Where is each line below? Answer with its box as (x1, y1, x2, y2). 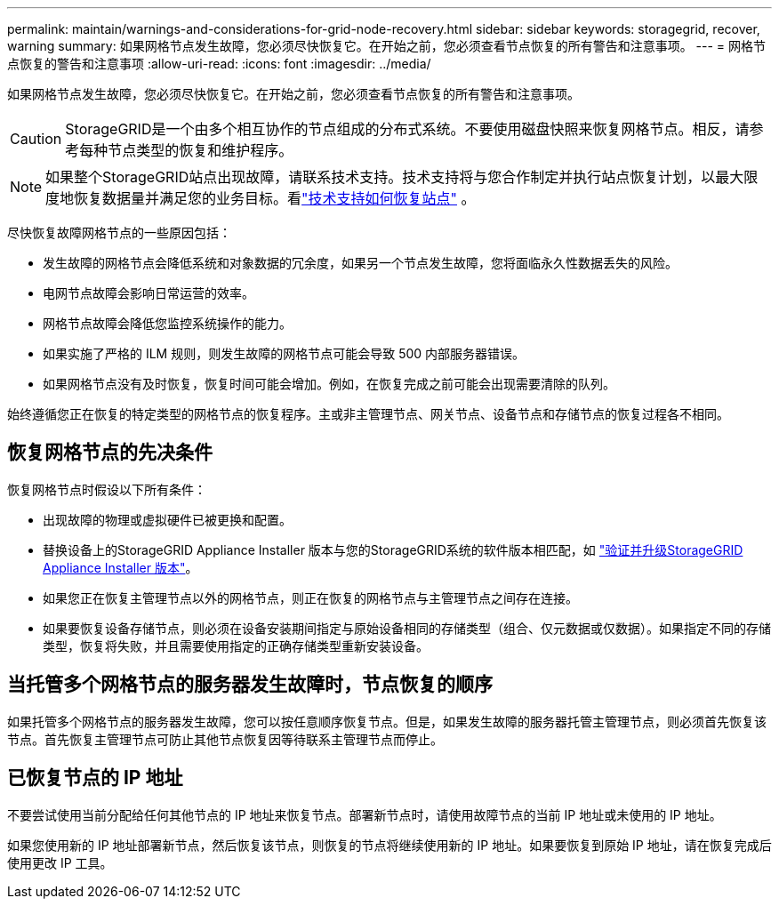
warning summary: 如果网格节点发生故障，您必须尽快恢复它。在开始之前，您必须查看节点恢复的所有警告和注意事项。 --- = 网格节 (7, 38, 767, 53)
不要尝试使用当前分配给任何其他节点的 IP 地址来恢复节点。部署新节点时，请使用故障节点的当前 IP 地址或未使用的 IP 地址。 (7, 806, 722, 822)
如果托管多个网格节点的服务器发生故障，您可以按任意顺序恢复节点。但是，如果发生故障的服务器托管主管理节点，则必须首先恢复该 (7, 713, 767, 729)
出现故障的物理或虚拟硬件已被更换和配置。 (43, 511, 292, 527)
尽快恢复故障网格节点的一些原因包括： (7, 225, 231, 240)
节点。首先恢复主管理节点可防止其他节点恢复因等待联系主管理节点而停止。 (7, 731, 443, 747)
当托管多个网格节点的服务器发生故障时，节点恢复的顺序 (7, 673, 493, 696)
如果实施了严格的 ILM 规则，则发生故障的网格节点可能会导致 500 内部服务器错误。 (43, 346, 526, 361)
